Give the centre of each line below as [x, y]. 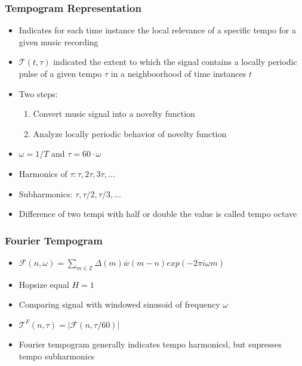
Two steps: [38, 93]
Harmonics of [43, 173]
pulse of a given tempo [60, 73]
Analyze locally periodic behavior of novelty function [130, 133]
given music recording [58, 41]
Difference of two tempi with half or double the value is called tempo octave [158, 214]
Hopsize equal [44, 284]
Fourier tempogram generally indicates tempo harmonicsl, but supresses [150, 344]
